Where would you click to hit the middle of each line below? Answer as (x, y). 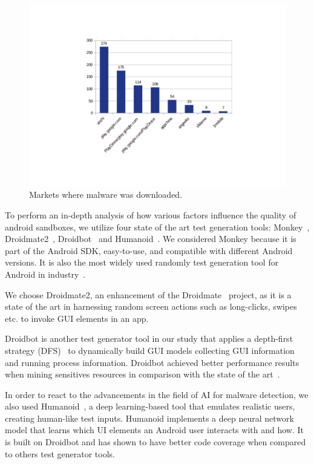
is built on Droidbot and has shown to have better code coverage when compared (155, 442)
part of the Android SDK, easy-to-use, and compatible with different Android (149, 250)
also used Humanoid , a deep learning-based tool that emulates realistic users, (150, 406)
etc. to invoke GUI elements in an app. (77, 318)
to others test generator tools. (60, 453)
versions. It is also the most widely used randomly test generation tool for (142, 262)
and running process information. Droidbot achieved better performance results (152, 362)
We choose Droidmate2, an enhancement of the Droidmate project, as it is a (148, 294)
